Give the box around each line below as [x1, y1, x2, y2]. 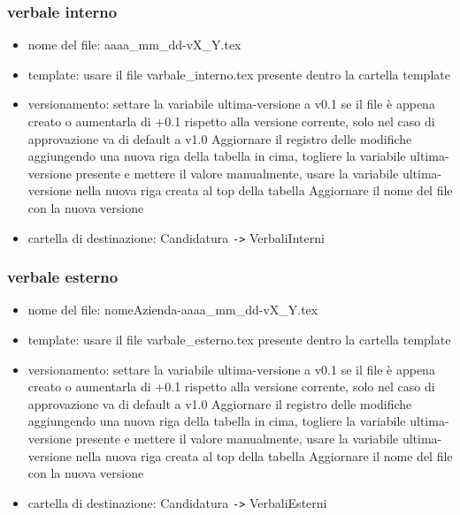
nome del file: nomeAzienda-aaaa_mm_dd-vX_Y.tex [27, 300, 318, 319]
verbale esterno [7, 266, 119, 288]
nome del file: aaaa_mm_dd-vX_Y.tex [27, 35, 241, 54]
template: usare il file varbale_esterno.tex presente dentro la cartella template [27, 330, 451, 349]
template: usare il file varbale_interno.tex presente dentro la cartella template [27, 64, 450, 83]
